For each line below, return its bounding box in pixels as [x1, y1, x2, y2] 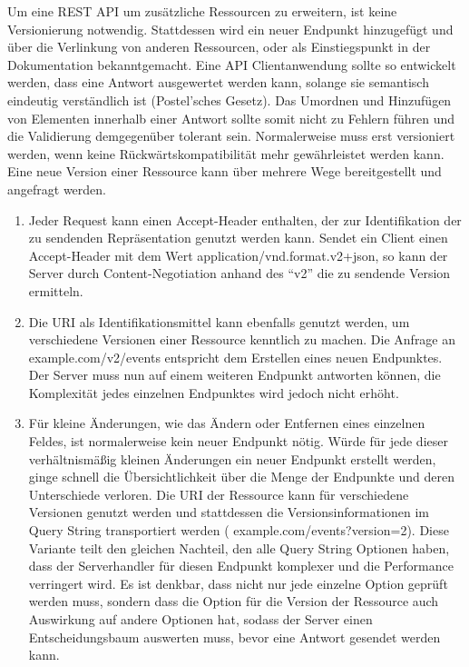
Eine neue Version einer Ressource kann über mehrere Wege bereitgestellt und [7, 162, 442, 181]
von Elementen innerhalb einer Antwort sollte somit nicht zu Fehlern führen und [7, 108, 455, 127]
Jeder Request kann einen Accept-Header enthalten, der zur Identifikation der [28, 210, 462, 229]
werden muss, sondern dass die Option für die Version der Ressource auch [28, 592, 439, 611]
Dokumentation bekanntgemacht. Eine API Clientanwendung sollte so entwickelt [7, 55, 456, 74]
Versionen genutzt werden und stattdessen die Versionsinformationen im [28, 503, 430, 522]
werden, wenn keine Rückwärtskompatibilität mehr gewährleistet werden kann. [7, 144, 445, 163]
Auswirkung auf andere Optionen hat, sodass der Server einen [28, 610, 373, 628]
